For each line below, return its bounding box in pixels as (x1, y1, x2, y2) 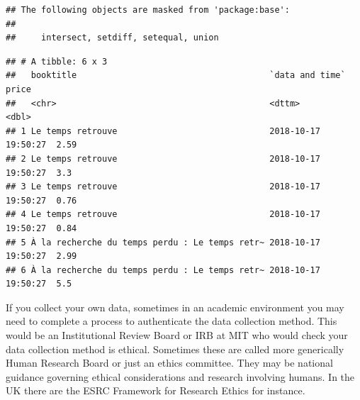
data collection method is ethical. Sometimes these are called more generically (6, 341, 344, 356)
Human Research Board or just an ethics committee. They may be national (6, 355, 333, 370)
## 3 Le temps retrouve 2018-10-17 (6, 182, 320, 192)
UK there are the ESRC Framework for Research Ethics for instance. (6, 383, 305, 398)
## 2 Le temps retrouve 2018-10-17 (6, 153, 320, 164)
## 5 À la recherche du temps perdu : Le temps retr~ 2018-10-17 (6, 237, 320, 248)
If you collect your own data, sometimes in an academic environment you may (6, 299, 344, 314)
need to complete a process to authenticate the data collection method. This (6, 313, 337, 328)
